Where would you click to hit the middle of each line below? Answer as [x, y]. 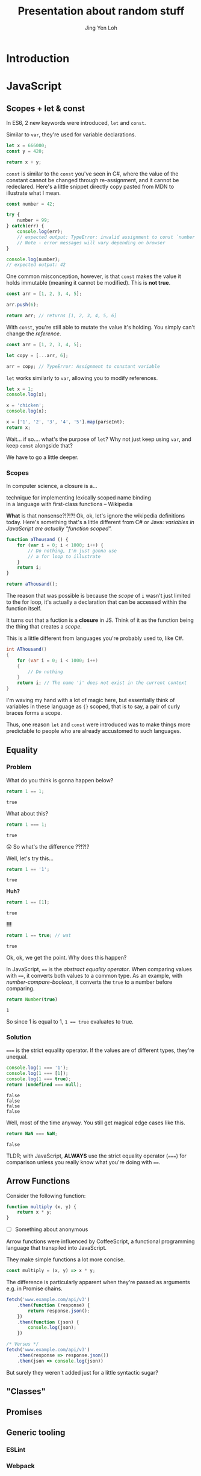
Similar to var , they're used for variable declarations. [71, 135]
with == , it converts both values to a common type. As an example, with [94, 976]
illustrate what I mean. [34, 193]
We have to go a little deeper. [42, 457]
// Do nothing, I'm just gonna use [73, 551]
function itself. [24, 609]
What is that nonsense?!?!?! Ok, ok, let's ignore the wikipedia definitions [96, 516]
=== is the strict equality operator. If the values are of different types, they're [100, 1050]
